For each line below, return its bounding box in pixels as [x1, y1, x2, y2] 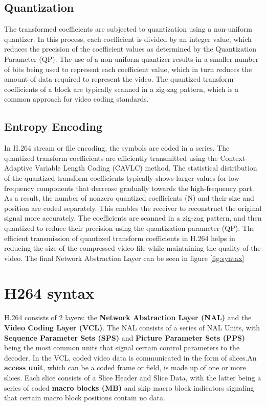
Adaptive [4, 162, 33, 173]
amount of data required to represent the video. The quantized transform [4, 74, 234, 84]
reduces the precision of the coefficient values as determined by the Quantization [4, 43, 257, 54]
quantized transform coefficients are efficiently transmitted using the [4, 152, 218, 163]
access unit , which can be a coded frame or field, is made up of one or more [4, 362, 246, 373]
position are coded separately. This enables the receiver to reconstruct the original [4, 202, 262, 213]
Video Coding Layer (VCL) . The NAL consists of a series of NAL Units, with [4, 322, 260, 332]
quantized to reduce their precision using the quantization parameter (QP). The [4, 222, 255, 233]
